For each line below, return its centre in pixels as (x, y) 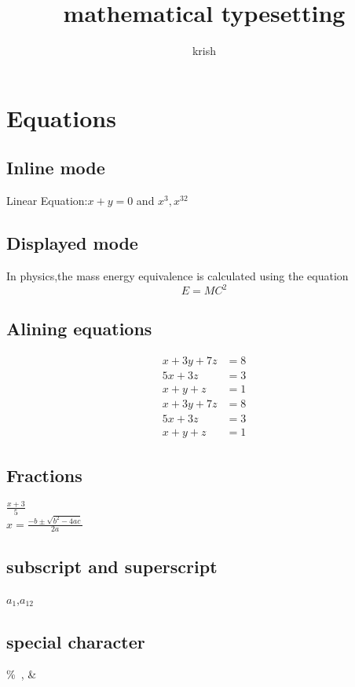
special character (76, 641)
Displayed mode (72, 243)
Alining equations (79, 329)
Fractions (44, 475)
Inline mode (56, 168)
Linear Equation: (47, 201)
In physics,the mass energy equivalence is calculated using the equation (177, 275)
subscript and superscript (112, 566)
